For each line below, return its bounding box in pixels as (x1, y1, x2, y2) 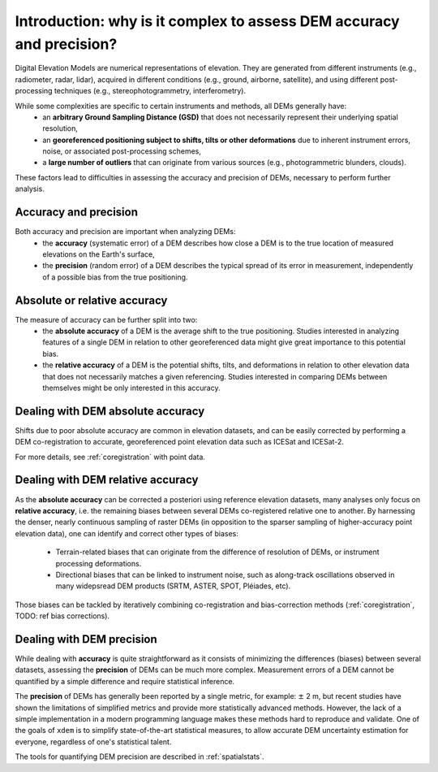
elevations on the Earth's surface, (42, 249, 155, 259)
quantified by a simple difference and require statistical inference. (15, 676, 235, 686)
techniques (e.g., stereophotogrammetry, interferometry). (54, 86, 247, 96)
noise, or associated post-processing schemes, (42, 146, 202, 156)
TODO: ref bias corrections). (15, 611, 109, 621)
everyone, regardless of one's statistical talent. (15, 736, 172, 747)
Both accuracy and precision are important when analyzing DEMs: (15, 227, 236, 236)
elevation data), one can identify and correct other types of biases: (15, 528, 238, 538)
